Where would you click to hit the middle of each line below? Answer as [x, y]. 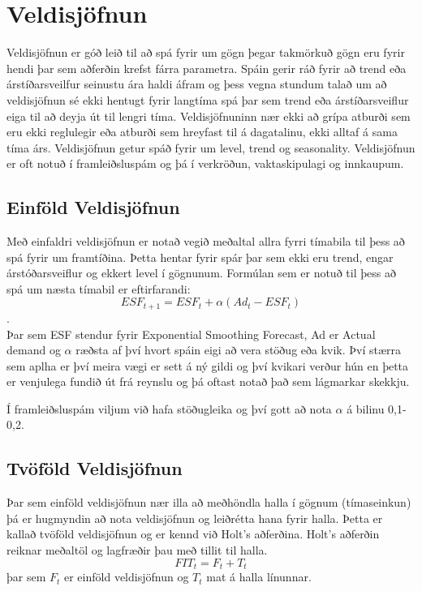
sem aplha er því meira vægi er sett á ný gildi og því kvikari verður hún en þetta [208, 365]
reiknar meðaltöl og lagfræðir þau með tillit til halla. [137, 550]
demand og [34, 350]
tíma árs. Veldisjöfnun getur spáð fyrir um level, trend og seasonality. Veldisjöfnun [211, 147]
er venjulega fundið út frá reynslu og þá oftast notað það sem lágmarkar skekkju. [208, 381]
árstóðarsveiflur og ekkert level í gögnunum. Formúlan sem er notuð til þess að [201, 273]
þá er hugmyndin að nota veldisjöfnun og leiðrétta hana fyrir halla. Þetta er [195, 518]
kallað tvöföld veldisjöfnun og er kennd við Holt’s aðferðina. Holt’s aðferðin [193, 534]
